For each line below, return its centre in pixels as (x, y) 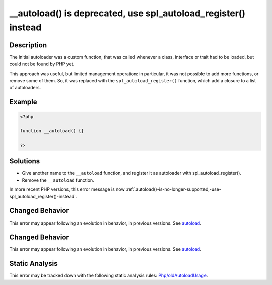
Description (28, 45)
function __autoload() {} (52, 131)
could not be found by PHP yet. (42, 64)
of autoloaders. (25, 88)
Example (23, 102)
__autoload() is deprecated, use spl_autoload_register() (127, 13)
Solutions (25, 161)
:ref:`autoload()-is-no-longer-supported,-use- (174, 189)
